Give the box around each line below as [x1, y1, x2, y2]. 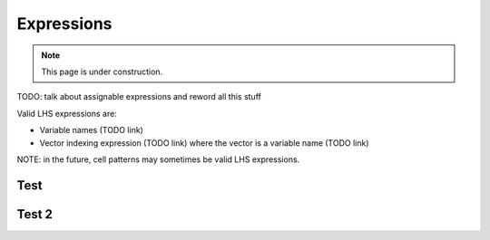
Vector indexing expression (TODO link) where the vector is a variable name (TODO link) [39, 137, 369, 149]
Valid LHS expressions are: [16, 108, 117, 119]
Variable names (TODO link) [39, 125, 144, 136]
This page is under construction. [41, 66, 163, 77]
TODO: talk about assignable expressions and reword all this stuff [16, 91, 262, 102]
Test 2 [16, 206, 54, 222]
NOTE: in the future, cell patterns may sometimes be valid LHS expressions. [16, 154, 300, 165]
